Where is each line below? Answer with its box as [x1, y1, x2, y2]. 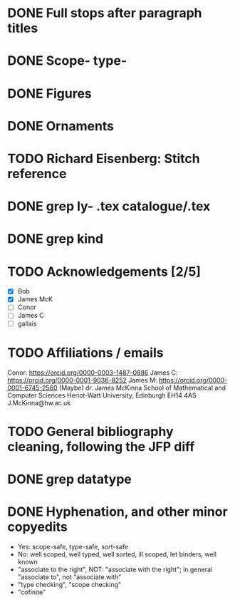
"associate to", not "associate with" [17, 572, 122, 581]
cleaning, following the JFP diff [7, 438, 195, 455]
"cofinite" [17, 588, 46, 596]
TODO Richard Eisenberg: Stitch [7, 150, 201, 167]
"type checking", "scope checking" [17, 580, 122, 588]
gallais [17, 319, 37, 328]
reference [7, 165, 67, 182]
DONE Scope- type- [7, 53, 127, 69]
